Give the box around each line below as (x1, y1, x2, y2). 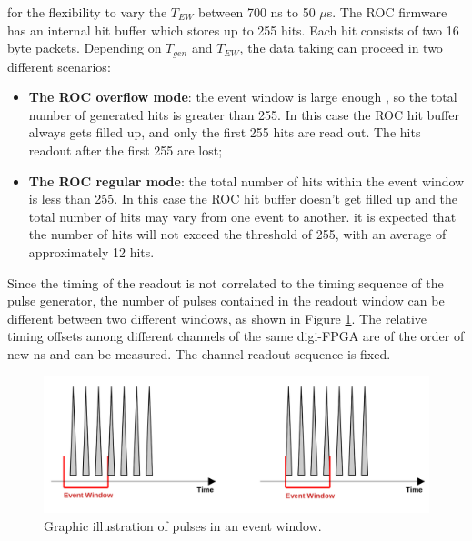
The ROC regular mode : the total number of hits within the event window (28, 171, 465, 190)
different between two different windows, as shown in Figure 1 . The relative (7, 308, 427, 327)
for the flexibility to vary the (7, 3, 167, 21)
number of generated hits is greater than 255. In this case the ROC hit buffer (28, 105, 459, 124)
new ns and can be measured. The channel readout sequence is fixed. (7, 344, 391, 363)
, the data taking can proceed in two (239, 38, 443, 57)
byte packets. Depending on (7, 38, 162, 57)
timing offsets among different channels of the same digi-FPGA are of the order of (7, 326, 465, 346)
